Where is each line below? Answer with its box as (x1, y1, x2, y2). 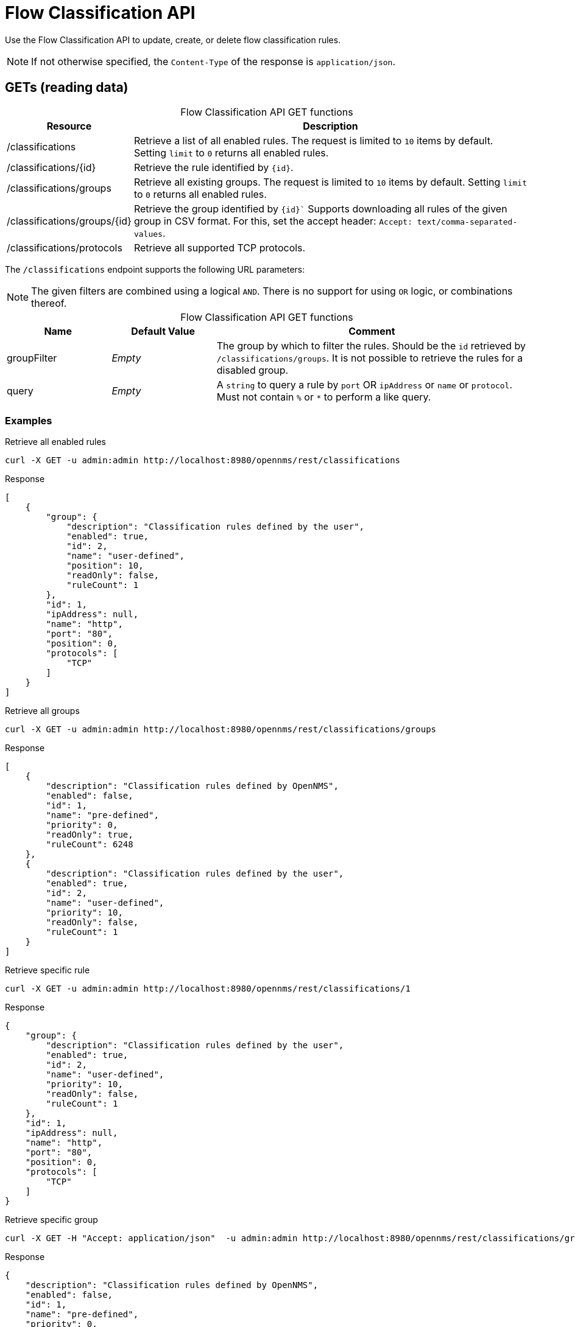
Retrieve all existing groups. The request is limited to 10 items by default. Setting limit (133, 175, 527, 188)
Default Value (131, 324, 195, 337)
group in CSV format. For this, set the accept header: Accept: (133, 214, 413, 227)
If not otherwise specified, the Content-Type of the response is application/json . (31, 55, 395, 68)
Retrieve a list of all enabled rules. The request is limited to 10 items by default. (133, 134, 493, 147)
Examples (5, 414, 52, 427)
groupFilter (7, 351, 57, 364)
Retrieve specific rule (5, 965, 90, 976)
